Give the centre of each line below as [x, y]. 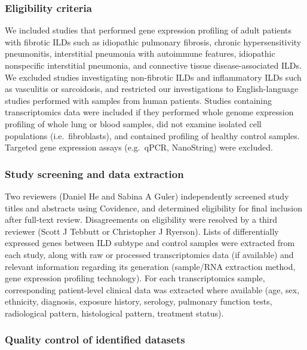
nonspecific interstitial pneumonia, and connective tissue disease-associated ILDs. [153, 65]
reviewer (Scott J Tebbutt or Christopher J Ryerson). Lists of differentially [142, 231]
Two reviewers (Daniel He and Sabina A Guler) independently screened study [147, 196]
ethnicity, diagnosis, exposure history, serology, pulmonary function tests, [139, 301]
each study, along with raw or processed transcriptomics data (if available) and [149, 254]
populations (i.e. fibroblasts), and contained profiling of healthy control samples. [152, 135]
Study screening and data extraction [94, 174]
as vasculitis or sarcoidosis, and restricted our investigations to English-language [152, 89]
